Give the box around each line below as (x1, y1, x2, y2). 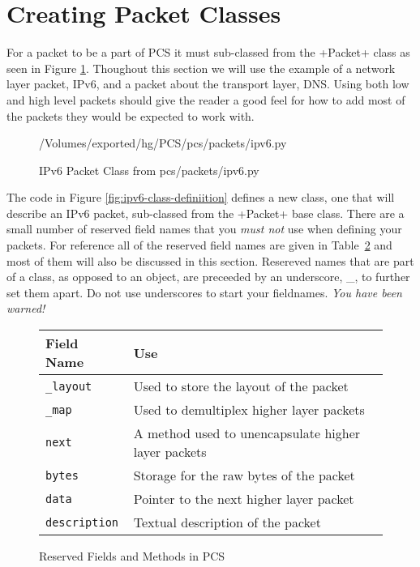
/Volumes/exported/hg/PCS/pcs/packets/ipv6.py (39, 134, 287, 151)
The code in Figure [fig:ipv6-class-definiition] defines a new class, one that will (6, 189, 395, 206)
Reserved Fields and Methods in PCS (39, 548, 225, 565)
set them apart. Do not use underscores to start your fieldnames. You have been (6, 283, 402, 301)
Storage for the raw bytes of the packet (133, 466, 355, 485)
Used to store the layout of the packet (133, 377, 349, 396)
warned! (6, 300, 45, 317)
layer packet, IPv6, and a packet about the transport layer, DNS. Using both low (6, 75, 409, 92)
